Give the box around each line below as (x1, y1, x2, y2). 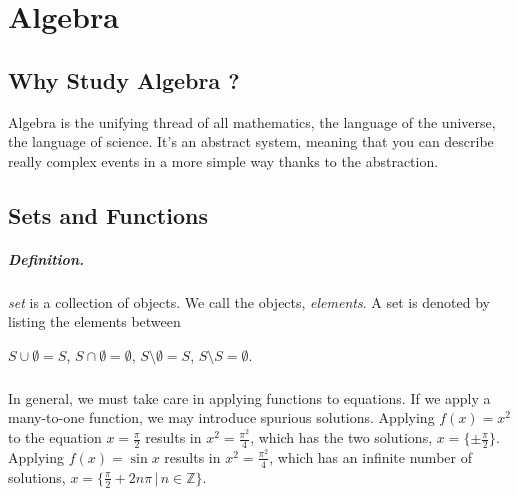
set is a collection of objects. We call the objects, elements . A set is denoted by (8, 291, 490, 312)
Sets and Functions (8, 199, 208, 230)
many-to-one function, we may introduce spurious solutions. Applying (8, 407, 435, 428)
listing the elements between (8, 311, 181, 332)
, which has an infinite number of (269, 446, 472, 467)
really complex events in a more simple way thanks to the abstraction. (8, 150, 439, 171)
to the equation (8, 427, 102, 448)
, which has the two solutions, (250, 427, 433, 448)
